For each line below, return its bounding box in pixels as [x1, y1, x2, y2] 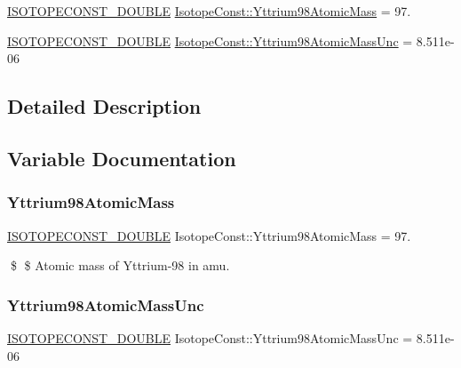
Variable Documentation [7, 144, 236, 172]
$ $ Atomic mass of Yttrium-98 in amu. [10, 256, 230, 275]
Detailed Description [7, 92, 202, 120]
